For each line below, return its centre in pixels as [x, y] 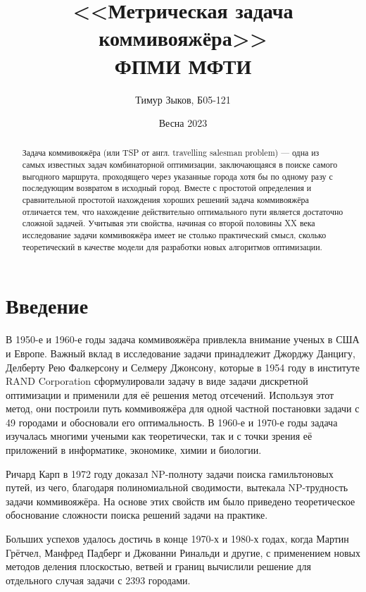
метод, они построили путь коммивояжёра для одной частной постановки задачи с [183, 408]
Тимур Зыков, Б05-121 [183, 99]
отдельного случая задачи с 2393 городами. [98, 580]
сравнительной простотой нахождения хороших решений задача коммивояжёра [165, 200]
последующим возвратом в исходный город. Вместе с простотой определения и [167, 188]
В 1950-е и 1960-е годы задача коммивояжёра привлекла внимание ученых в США [183, 339]
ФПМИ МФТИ [183, 65]
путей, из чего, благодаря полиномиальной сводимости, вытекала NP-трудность [177, 487]
